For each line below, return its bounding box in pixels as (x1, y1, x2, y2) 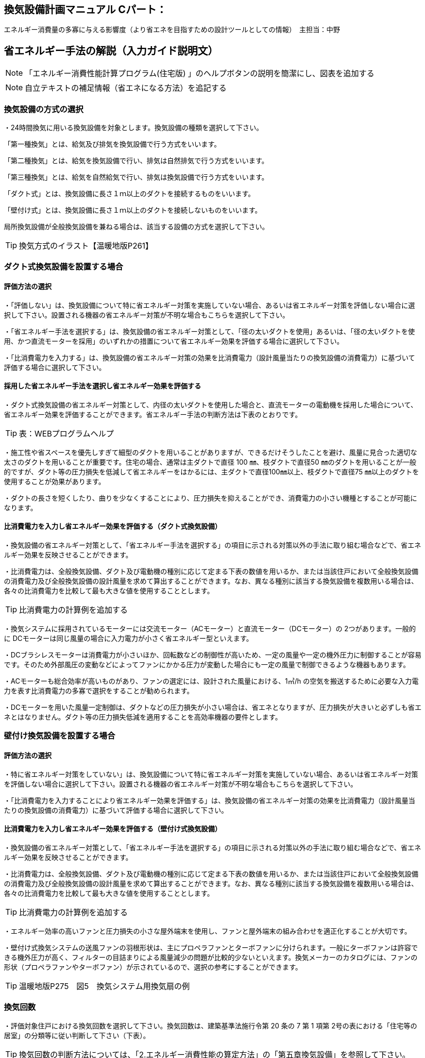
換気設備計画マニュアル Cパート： (4, 3, 167, 16)
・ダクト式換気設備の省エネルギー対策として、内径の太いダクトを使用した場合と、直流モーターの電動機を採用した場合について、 (4, 400, 418, 409)
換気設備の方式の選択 (4, 104, 84, 114)
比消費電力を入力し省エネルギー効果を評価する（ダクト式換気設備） (4, 522, 221, 531)
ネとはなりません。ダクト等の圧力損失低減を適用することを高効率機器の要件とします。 (4, 713, 282, 722)
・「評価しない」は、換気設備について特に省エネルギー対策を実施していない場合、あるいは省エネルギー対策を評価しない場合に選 (4, 301, 415, 309)
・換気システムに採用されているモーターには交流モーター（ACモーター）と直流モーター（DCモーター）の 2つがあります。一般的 (4, 624, 416, 633)
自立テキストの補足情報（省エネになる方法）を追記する (25, 83, 227, 93)
